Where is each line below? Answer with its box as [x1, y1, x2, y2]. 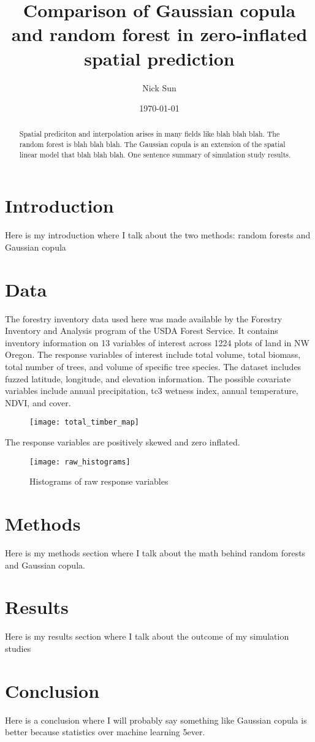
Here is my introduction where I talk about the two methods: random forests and [5, 229, 311, 241]
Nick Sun [142, 81, 176, 94]
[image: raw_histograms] [29, 457, 131, 466]
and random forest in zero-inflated [11, 21, 308, 47]
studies [5, 642, 31, 654]
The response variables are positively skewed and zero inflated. [5, 436, 240, 449]
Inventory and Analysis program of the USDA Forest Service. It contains [5, 324, 278, 337]
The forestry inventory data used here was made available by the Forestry [5, 312, 283, 325]
